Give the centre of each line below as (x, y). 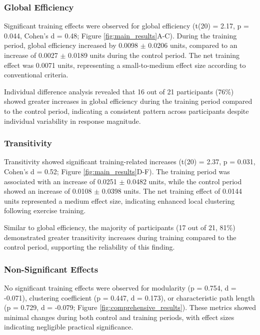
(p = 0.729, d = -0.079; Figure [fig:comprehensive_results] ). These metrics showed (130, 307)
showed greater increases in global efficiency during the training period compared (128, 101)
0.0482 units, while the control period (184, 181)
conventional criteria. (36, 75)
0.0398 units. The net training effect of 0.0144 (172, 191)
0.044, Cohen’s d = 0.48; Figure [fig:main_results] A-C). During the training (120, 35)
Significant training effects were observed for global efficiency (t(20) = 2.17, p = (126, 26)
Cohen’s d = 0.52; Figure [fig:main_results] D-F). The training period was (117, 171)
